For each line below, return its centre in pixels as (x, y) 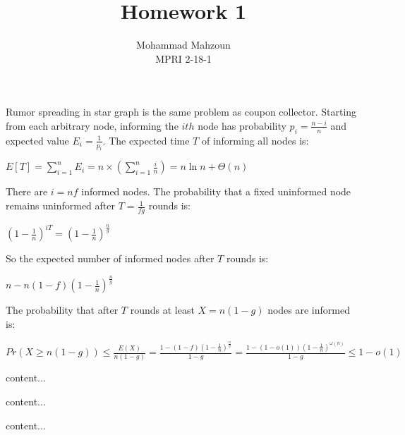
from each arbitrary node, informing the (92, 125)
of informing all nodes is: (255, 140)
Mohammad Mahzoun (183, 45)
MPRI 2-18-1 (183, 58)
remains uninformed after (60, 206)
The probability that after (62, 310)
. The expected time (146, 140)
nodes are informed (309, 310)
